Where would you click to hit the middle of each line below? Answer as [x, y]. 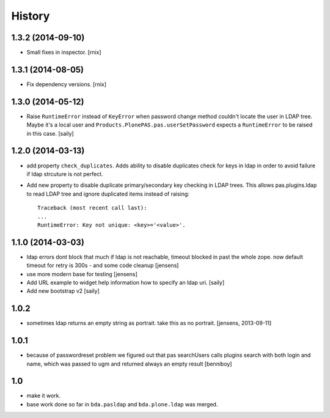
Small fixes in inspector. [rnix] [64, 53]
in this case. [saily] [50, 133]
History [31, 16]
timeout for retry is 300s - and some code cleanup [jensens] [103, 265]
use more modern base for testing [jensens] [82, 274]
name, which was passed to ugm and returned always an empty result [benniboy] [129, 364]
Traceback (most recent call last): [92, 208]
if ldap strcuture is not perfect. [65, 174]
